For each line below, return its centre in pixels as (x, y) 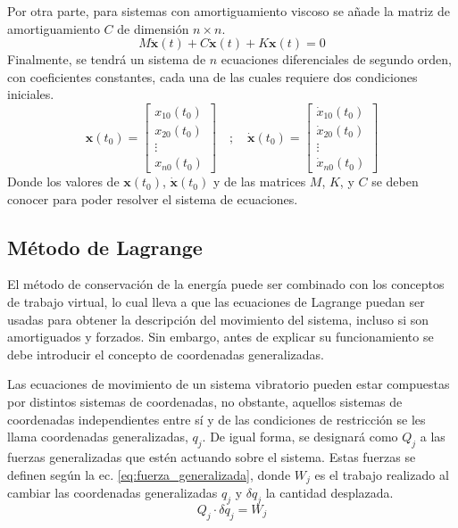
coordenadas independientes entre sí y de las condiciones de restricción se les (217, 419)
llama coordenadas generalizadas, (98, 437)
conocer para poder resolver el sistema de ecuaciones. (153, 198)
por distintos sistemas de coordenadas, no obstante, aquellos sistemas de (205, 402)
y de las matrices (259, 181)
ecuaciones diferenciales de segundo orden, (336, 59)
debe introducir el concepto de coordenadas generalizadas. (166, 354)
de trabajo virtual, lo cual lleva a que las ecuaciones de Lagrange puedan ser (216, 302)
